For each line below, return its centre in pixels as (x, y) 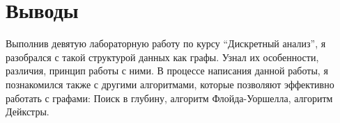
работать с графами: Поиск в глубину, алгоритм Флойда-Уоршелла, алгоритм (169, 98)
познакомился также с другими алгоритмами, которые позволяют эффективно (170, 84)
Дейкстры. (28, 112)
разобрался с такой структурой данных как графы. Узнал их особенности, (162, 57)
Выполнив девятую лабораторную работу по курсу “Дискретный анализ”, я (166, 43)
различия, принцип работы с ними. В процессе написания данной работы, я (167, 71)
